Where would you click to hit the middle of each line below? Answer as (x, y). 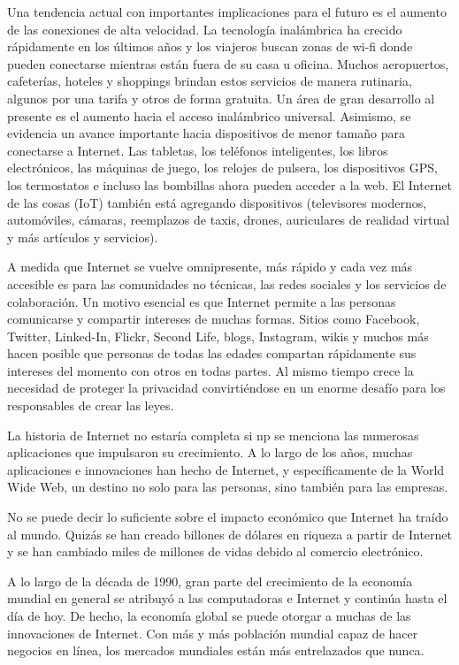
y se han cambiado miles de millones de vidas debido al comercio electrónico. (215, 551)
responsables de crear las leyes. (91, 405)
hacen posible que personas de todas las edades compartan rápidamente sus (212, 353)
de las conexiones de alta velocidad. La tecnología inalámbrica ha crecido (205, 29)
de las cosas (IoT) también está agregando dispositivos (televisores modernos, (217, 202)
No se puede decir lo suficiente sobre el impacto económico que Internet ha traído (228, 517)
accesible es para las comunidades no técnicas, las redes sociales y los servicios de (227, 283)
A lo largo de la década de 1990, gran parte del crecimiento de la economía (210, 581)
